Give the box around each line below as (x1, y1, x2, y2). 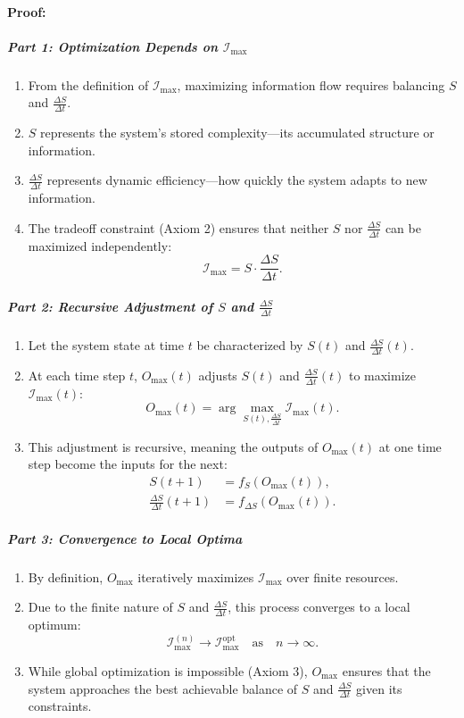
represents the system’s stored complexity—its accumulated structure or (40, 123, 435, 142)
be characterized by (196, 336, 303, 355)
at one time (378, 437, 442, 455)
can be (385, 218, 421, 237)
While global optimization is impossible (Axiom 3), (28, 661, 308, 680)
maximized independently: (28, 236, 172, 255)
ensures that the (342, 661, 431, 680)
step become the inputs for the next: (28, 455, 228, 473)
